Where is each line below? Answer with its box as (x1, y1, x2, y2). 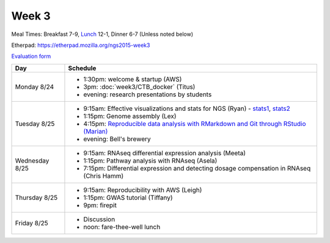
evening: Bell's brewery (83, 135, 151, 143)
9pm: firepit (83, 201, 117, 210)
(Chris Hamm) (83, 171, 124, 180)
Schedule (68, 64, 97, 72)
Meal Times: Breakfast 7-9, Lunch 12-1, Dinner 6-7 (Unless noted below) (11, 30, 194, 38)
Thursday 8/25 (15, 193, 58, 202)
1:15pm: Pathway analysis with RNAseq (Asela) (83, 156, 218, 164)
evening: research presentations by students (83, 90, 212, 99)
